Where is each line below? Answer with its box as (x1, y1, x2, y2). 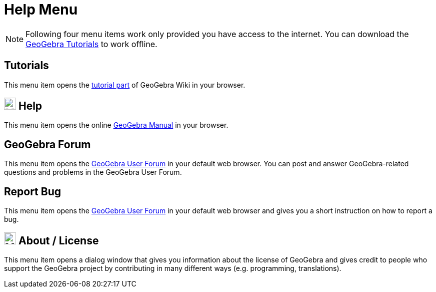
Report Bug (4, 185, 61, 198)
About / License (18, 234, 99, 247)
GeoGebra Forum (4, 138, 91, 151)
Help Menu (4, 1, 78, 18)
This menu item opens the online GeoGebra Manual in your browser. (4, 121, 228, 130)
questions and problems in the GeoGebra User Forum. (4, 168, 182, 177)
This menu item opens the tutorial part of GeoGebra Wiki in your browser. (4, 80, 245, 89)
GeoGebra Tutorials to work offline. (25, 39, 157, 49)
